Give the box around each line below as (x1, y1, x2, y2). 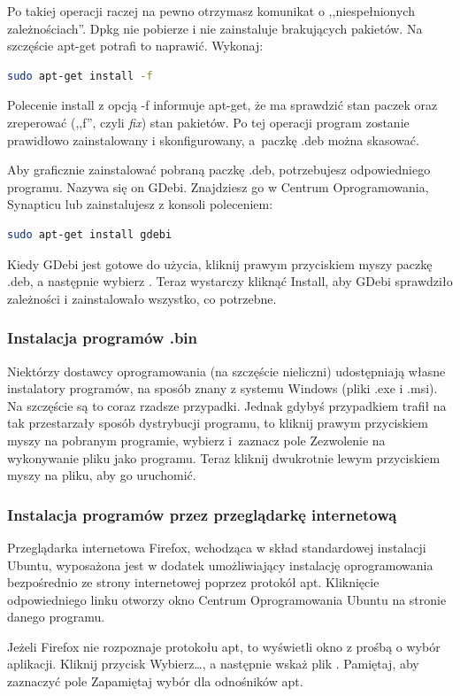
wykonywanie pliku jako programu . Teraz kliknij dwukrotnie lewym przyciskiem (7, 448, 441, 467)
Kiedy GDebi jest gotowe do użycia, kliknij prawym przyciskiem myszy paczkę (7, 254, 433, 273)
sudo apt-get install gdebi (7, 228, 172, 241)
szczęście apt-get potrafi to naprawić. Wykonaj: (7, 36, 264, 55)
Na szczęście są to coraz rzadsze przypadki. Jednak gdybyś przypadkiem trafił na (7, 396, 447, 414)
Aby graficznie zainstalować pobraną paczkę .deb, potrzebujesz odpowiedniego (7, 160, 431, 179)
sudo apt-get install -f (7, 69, 153, 82)
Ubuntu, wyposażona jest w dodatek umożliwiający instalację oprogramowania (7, 555, 433, 574)
